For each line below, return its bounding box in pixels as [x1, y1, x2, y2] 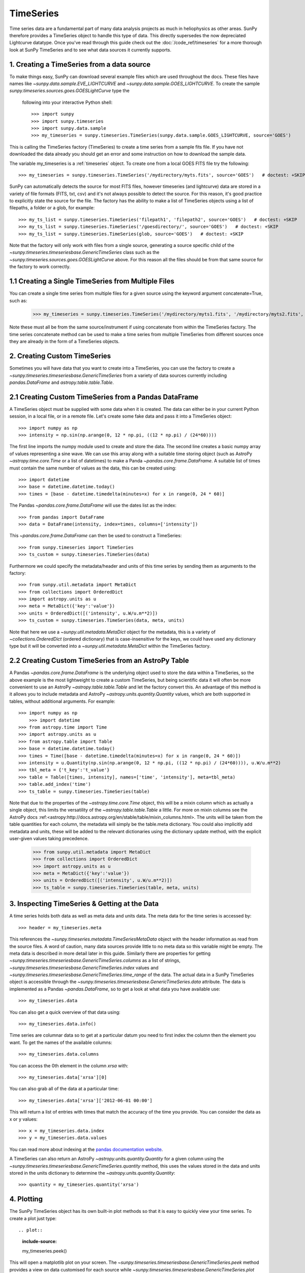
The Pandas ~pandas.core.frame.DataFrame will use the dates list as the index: [9, 502, 177, 509]
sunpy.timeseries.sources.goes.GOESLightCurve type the [9, 88, 130, 94]
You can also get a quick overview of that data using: [9, 1009, 120, 1015]
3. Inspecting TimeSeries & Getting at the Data [9, 899, 159, 908]
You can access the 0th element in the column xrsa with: [9, 1062, 129, 1069]
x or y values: [9, 1116, 38, 1122]
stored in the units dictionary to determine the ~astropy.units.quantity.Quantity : [9, 1170, 175, 1176]
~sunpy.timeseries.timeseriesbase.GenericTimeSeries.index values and [9, 964, 159, 971]
